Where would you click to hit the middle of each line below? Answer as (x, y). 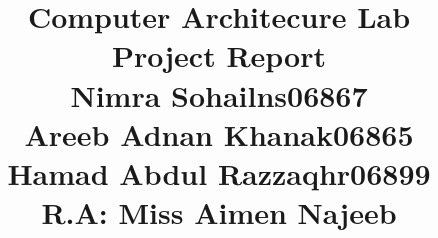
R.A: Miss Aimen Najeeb (219, 212)
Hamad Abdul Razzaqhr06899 (219, 172)
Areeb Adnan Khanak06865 (219, 133)
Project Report (218, 55)
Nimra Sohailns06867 (219, 94)
